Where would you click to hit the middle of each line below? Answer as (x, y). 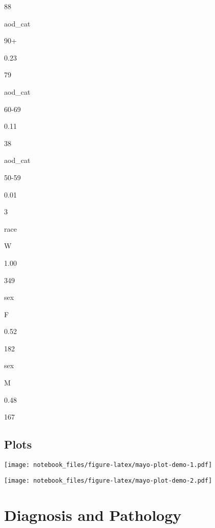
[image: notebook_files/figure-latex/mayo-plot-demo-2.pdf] (108, 480)
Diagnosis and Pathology (93, 515)
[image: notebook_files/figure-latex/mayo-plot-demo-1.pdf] (108, 465)
